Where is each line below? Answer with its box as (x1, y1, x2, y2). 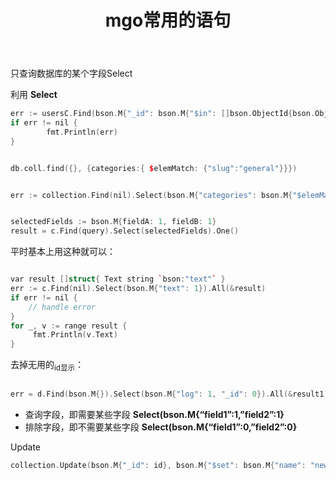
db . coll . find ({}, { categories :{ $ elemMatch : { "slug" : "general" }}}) (10, 163, 298, 173)
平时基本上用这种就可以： (10, 246, 116, 258)
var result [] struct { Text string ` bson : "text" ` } (10, 274, 226, 285)
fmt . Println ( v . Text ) (32, 330, 118, 340)
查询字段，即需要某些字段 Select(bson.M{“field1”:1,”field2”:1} (24, 408, 285, 420)
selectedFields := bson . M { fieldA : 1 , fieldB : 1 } (10, 217, 217, 227)
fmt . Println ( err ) (46, 127, 118, 137)
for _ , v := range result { (10, 321, 128, 331)
